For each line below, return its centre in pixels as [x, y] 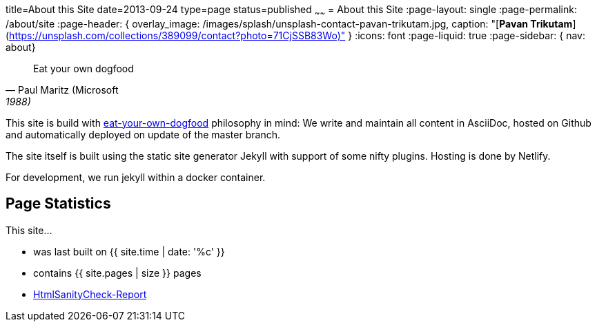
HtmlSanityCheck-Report [90, 294]
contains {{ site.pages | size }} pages [117, 273]
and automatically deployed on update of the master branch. [143, 134]
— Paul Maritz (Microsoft [62, 89]
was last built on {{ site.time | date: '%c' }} [129, 251]
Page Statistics [58, 204]
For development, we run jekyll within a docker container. [136, 177]
